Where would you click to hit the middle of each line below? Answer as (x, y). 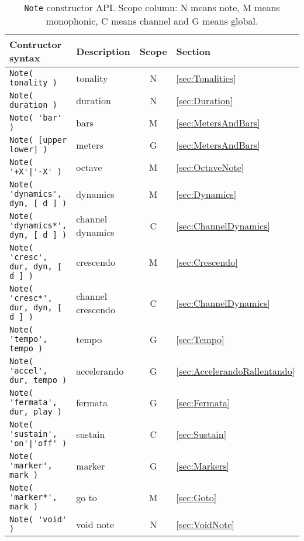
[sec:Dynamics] (206, 194)
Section (194, 51)
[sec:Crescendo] (207, 262)
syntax (25, 58)
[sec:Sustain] (201, 434)
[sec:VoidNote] (205, 524)
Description (103, 51)
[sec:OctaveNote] (210, 167)
